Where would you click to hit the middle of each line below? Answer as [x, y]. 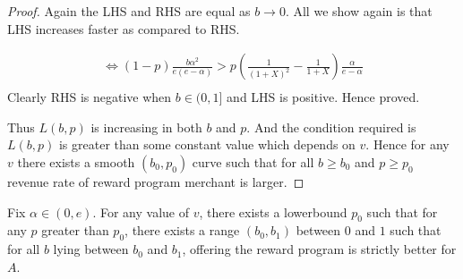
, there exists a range [182, 230]
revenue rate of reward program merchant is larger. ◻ [156, 182]
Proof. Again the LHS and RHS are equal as [129, 11]
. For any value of [141, 211]
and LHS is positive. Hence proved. [323, 97]
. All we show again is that [359, 11]
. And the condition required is [331, 127]
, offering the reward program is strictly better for [319, 249]
